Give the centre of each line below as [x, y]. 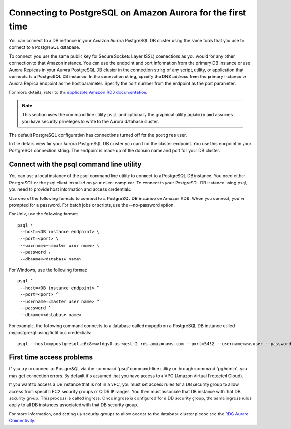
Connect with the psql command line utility [75, 164]
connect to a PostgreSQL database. [44, 47]
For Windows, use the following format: [48, 270]
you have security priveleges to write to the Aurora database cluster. [90, 122]
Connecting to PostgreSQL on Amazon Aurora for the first [128, 13]
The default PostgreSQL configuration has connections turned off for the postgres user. [98, 135]
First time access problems [51, 358]
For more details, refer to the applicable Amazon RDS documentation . [78, 92]
